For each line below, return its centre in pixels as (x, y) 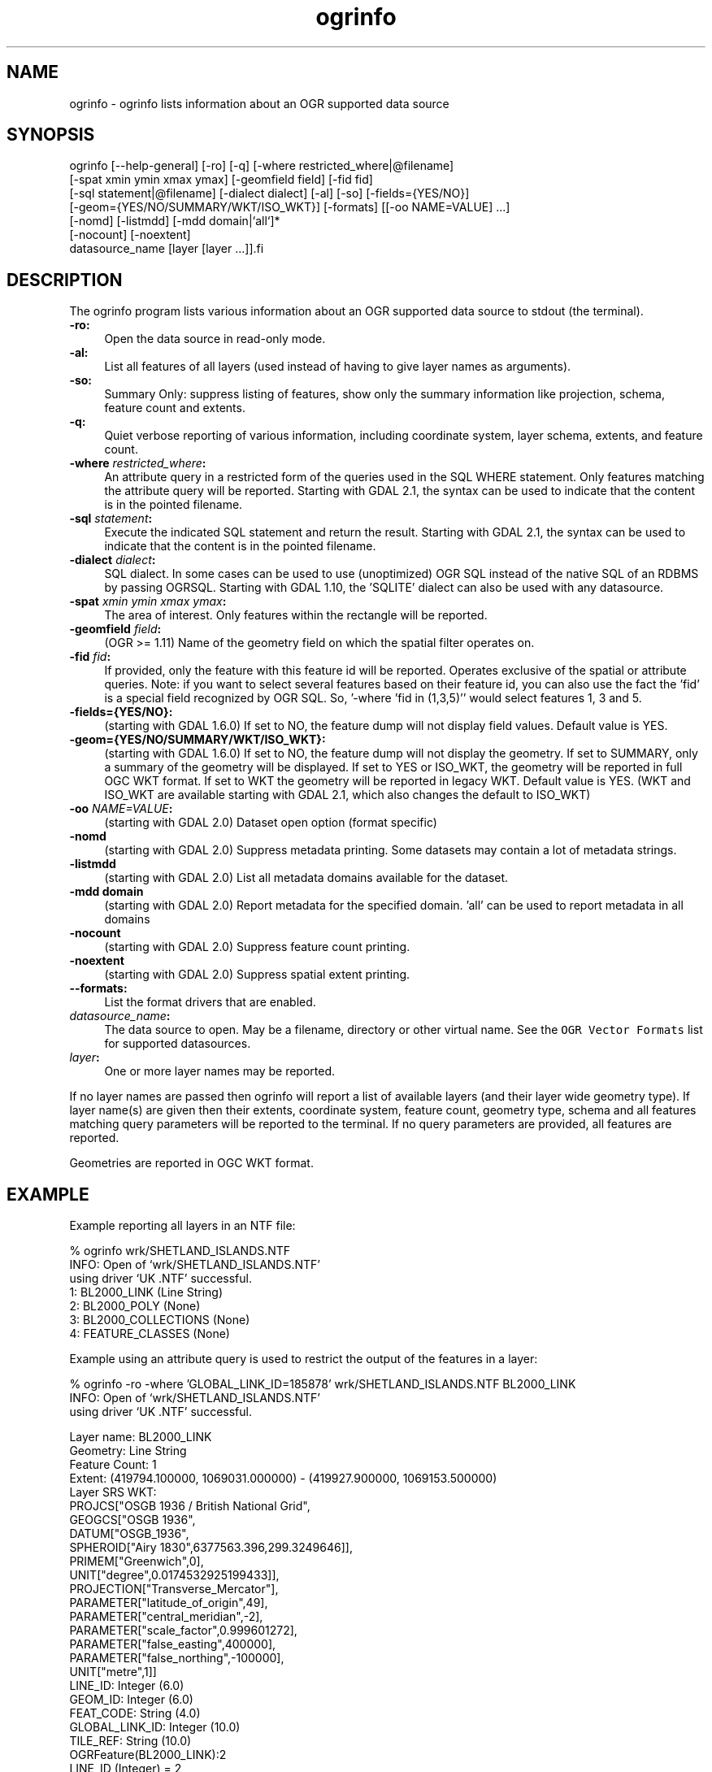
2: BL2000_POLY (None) (135, 1306)
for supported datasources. (178, 1044)
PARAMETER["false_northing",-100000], (177, 1658)
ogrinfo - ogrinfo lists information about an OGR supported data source (259, 103)
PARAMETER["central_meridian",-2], (166, 1617)
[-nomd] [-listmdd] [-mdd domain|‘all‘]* (175, 221)
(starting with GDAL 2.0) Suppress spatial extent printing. (257, 975)
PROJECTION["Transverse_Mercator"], (174, 1589)
